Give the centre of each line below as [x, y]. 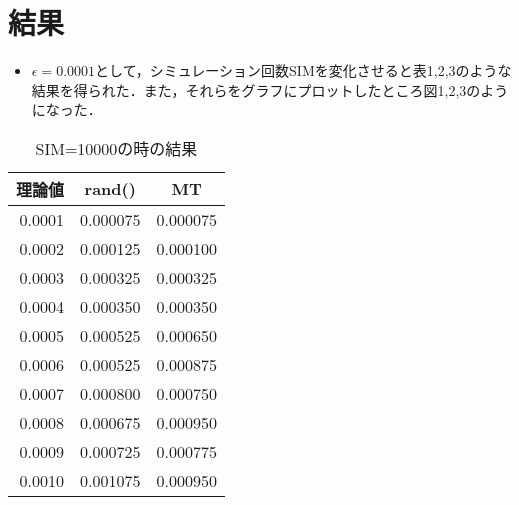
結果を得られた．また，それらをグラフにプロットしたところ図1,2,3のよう [270, 89]
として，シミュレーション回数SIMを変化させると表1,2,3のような [303, 70]
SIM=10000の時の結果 [116, 148]
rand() [110, 189]
